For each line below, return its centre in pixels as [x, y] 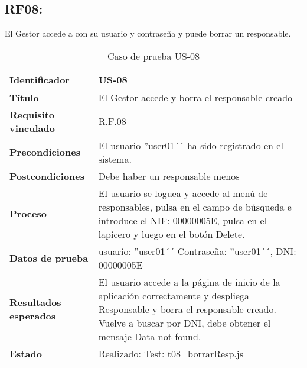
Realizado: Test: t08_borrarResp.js [171, 353]
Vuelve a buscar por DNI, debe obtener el [184, 322]
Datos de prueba [49, 258]
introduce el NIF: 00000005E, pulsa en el [183, 220]
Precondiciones [45, 152]
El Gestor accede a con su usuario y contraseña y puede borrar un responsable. [148, 33]
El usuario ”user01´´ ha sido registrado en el [191, 145]
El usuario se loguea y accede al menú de [183, 193]
